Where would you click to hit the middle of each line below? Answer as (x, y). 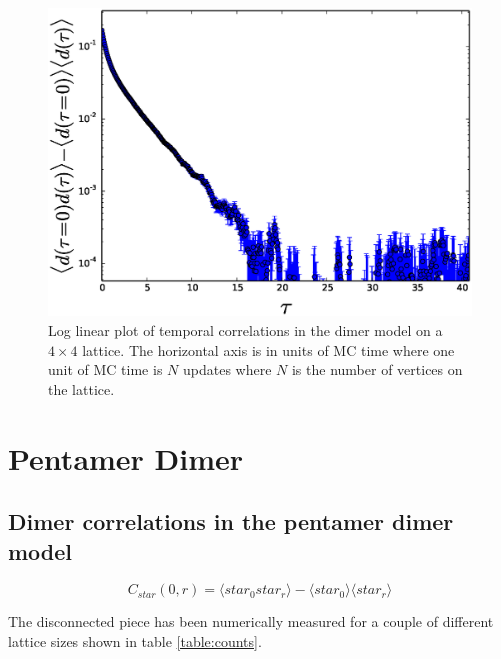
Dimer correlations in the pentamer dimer (231, 521)
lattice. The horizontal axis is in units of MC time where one (268, 349)
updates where (227, 369)
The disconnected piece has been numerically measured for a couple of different (251, 621)
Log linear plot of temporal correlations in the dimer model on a (245, 330)
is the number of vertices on (377, 369)
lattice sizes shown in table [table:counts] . (135, 641)
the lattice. (81, 388)
